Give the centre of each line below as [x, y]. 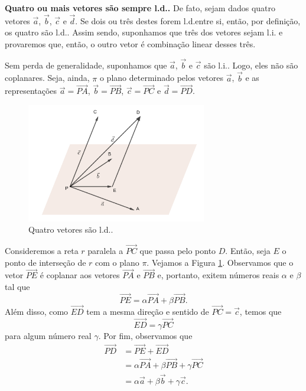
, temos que [261, 311]
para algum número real [48, 335]
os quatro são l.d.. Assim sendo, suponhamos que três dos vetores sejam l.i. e [144, 32]
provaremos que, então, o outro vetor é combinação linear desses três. [130, 44]
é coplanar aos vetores [80, 275]
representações [31, 91]
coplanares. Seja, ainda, [47, 78]
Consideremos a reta [42, 250]
